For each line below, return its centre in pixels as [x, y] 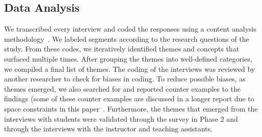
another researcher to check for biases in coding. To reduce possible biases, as [125, 79]
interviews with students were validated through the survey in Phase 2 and [121, 118]
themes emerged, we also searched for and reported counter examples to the [123, 88]
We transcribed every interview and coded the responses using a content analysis [130, 29]
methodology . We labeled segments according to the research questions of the [127, 38]
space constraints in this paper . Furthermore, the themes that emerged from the [131, 108]
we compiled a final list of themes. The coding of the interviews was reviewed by [130, 68]
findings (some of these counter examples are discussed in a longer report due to [129, 99]
